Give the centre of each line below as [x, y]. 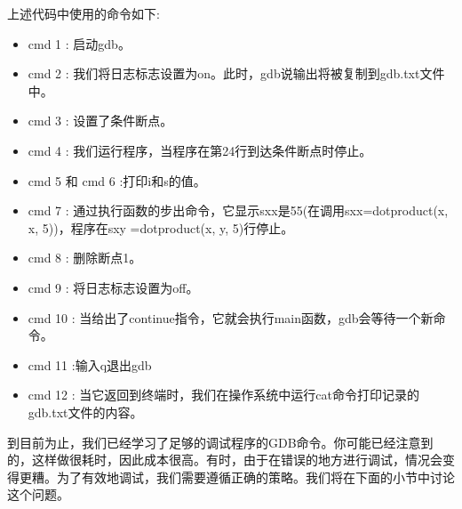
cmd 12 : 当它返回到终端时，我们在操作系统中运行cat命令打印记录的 [223, 395]
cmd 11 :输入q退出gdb [90, 364]
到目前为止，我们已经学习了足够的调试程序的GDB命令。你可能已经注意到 [220, 442]
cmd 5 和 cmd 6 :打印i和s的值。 [117, 180]
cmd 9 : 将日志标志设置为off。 [113, 287]
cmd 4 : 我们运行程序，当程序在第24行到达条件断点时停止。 [200, 150]
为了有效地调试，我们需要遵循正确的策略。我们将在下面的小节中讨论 [255, 477]
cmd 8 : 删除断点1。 [85, 258]
